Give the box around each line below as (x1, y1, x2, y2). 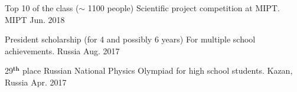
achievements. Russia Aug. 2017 (5, 44, 120, 57)
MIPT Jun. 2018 (5, 13, 65, 25)
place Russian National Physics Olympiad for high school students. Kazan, (22, 64, 293, 77)
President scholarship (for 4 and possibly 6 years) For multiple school (5, 33, 256, 45)
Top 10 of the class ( (5, 2, 79, 14)
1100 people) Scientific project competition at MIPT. (87, 2, 280, 14)
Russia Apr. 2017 (5, 75, 67, 88)
